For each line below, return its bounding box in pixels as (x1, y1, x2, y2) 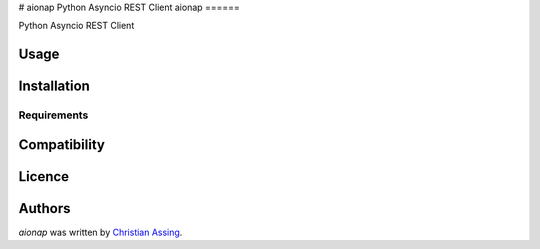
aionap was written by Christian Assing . (18, 226, 183, 238)
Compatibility (18, 136, 105, 153)
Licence (18, 168, 70, 185)
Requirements (18, 108, 89, 122)
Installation (18, 78, 90, 95)
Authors (18, 200, 71, 217)
